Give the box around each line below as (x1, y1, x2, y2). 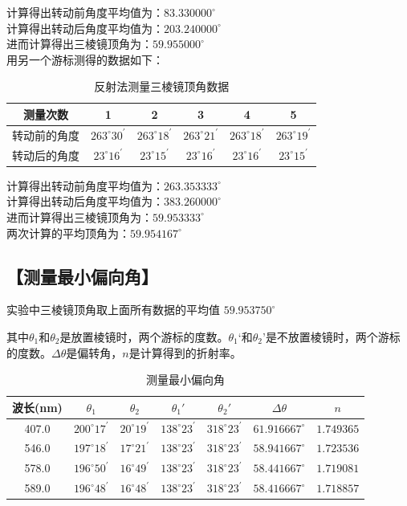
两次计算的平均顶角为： (6, 224, 130, 241)
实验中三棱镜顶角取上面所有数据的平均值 (6, 301, 220, 318)
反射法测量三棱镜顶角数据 (94, 78, 230, 95)
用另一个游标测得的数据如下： (6, 51, 164, 67)
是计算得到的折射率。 (128, 344, 242, 361)
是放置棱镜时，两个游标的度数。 (59, 328, 229, 345)
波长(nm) (12, 398, 63, 415)
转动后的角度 (12, 146, 79, 163)
